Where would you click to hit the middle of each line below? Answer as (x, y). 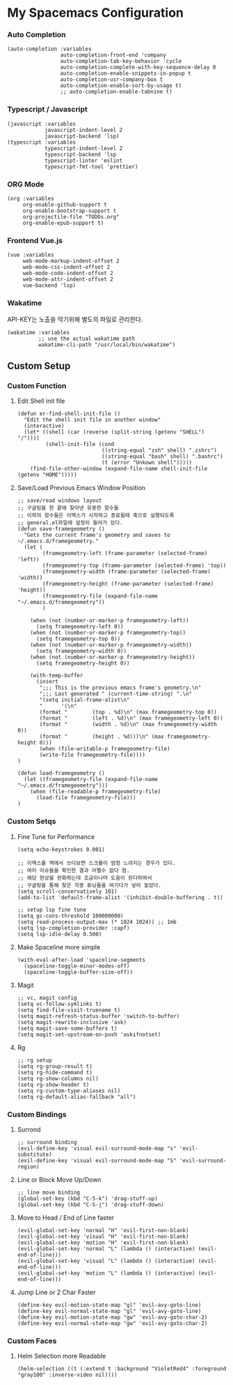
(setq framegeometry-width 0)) (81, 651)
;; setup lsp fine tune (52, 910)
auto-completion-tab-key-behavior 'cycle (121, 61)
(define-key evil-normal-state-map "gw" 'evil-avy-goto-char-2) (112, 1323)
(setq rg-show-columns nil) (58, 1079)
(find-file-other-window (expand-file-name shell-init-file (119, 469)
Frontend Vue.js (35, 240)
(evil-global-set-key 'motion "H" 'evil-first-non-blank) (103, 1243)
